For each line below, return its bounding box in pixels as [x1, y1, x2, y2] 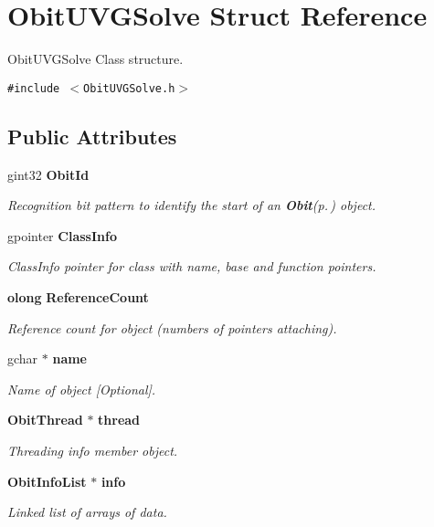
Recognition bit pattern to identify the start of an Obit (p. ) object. [7, 195, 376, 215]
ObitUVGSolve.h [83, 81, 175, 95]
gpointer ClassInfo [7, 226, 117, 245]
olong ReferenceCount [7, 287, 149, 306]
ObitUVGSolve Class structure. [7, 49, 184, 69]
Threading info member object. [7, 440, 178, 459]
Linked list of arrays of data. [7, 502, 167, 522]
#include [7, 81, 60, 95]
